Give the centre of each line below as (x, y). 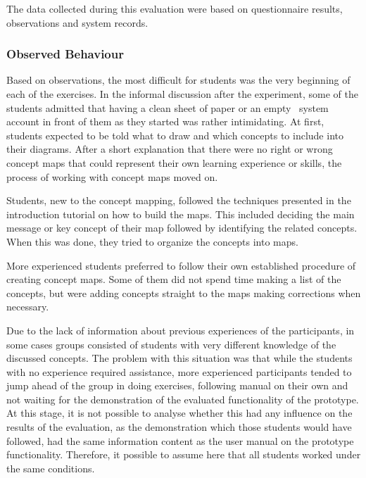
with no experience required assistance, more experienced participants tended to (179, 371)
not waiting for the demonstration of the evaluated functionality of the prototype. (183, 399)
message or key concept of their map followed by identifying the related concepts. (182, 228)
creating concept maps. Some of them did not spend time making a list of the (174, 279)
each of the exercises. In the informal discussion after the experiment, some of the (182, 94)
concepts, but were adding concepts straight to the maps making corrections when (184, 293)
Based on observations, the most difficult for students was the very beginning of (178, 80)
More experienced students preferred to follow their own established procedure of (181, 265)
